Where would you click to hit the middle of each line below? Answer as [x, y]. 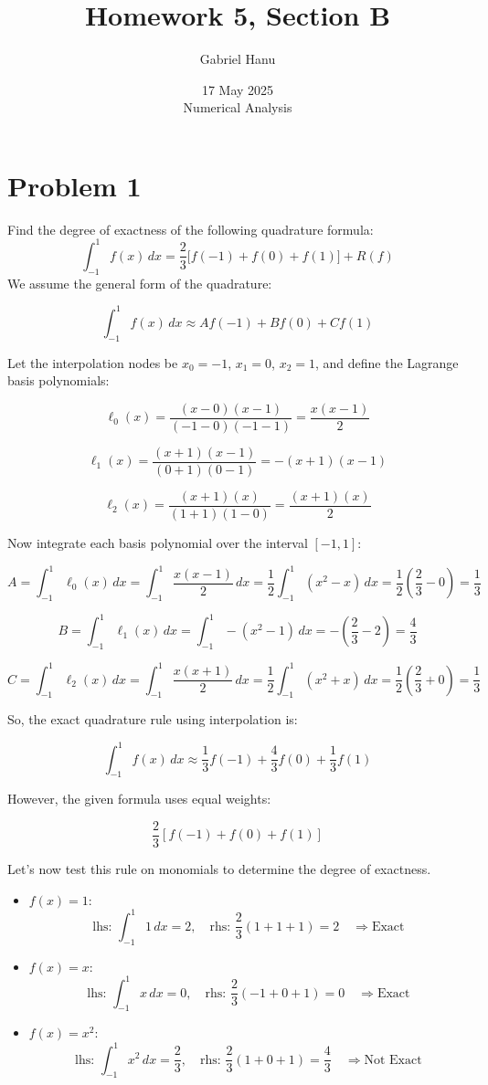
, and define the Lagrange [387, 362]
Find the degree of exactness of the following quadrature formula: [191, 229]
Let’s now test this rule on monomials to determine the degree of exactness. [219, 869]
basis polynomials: [58, 380]
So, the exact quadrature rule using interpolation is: [153, 719]
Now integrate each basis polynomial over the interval [158, 542]
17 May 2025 [238, 89]
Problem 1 [74, 185]
